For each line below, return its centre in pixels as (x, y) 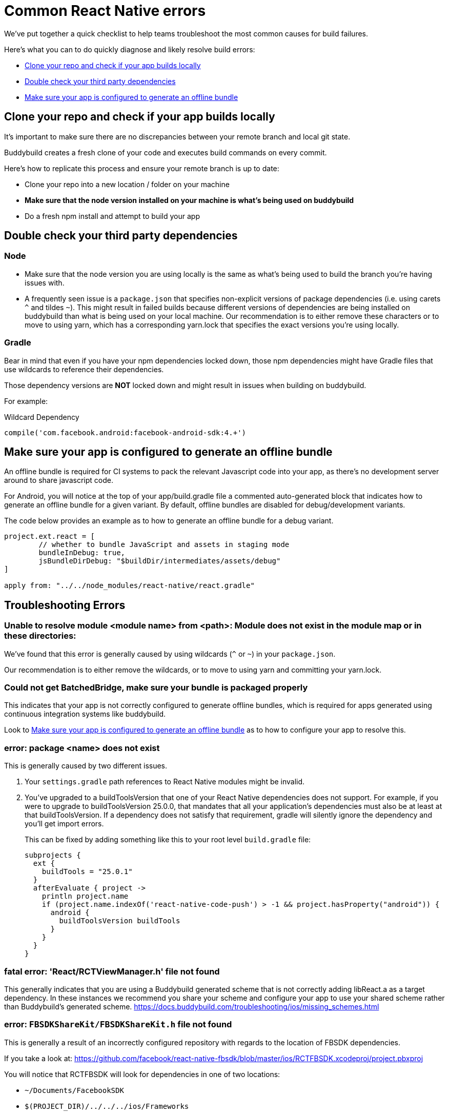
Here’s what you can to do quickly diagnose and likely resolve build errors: (130, 49)
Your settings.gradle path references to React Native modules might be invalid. (165, 782)
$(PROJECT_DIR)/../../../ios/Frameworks (107, 1106)
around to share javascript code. (59, 480)
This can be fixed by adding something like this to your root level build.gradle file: (168, 840)
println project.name (85, 896)
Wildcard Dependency (42, 417)
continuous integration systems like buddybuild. (85, 714)
